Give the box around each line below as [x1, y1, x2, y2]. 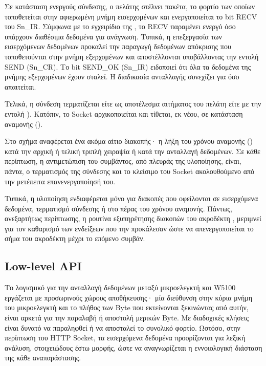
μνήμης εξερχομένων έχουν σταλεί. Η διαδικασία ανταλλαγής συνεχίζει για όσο [5, 71, 239, 82]
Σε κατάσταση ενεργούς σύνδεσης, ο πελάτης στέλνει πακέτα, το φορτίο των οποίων [5, 1, 255, 11]
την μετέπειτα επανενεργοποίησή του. [5, 176, 116, 186]
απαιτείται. [5, 81, 36, 92]
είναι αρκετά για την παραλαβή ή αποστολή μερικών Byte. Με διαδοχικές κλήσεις [5, 312, 249, 323]
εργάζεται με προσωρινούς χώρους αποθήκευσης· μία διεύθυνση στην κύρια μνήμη [5, 292, 253, 303]
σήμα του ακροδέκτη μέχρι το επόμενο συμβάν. [5, 233, 145, 244]
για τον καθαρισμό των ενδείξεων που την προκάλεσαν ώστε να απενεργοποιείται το [5, 223, 254, 233]
